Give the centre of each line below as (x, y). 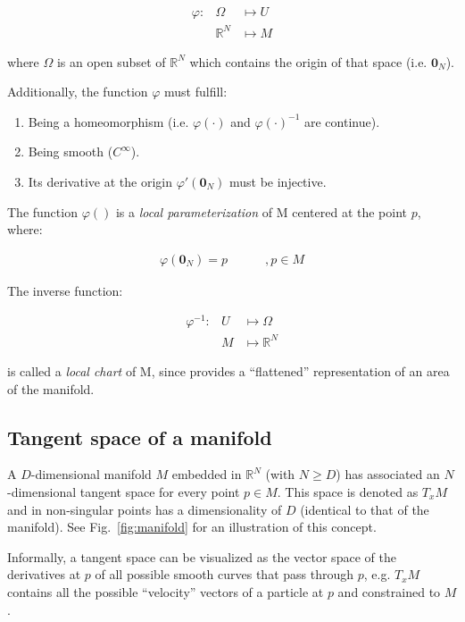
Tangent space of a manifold (140, 437)
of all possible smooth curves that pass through (224, 574)
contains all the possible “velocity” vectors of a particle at (166, 591)
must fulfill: (196, 92)
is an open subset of (111, 61)
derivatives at (44, 574)
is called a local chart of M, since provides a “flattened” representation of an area (228, 370)
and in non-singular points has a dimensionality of (145, 509)
